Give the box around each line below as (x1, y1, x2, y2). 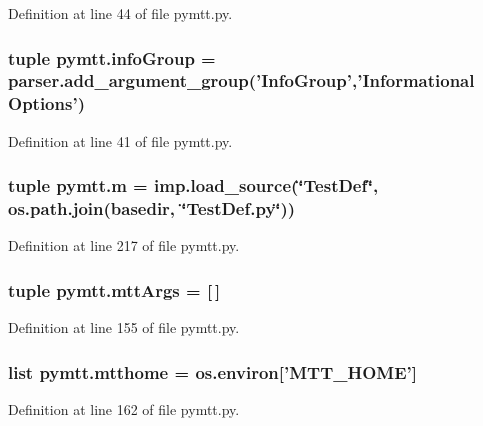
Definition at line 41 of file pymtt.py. (8, 130, 233, 151)
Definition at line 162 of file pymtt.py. (8, 399, 240, 420)
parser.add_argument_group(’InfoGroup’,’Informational (8, 68, 475, 93)
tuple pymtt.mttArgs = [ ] (8, 277, 221, 302)
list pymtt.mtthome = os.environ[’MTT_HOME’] (8, 359, 417, 384)
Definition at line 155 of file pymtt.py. (8, 317, 240, 338)
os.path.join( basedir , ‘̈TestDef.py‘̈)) (8, 196, 296, 221)
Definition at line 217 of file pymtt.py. (8, 235, 240, 256)
